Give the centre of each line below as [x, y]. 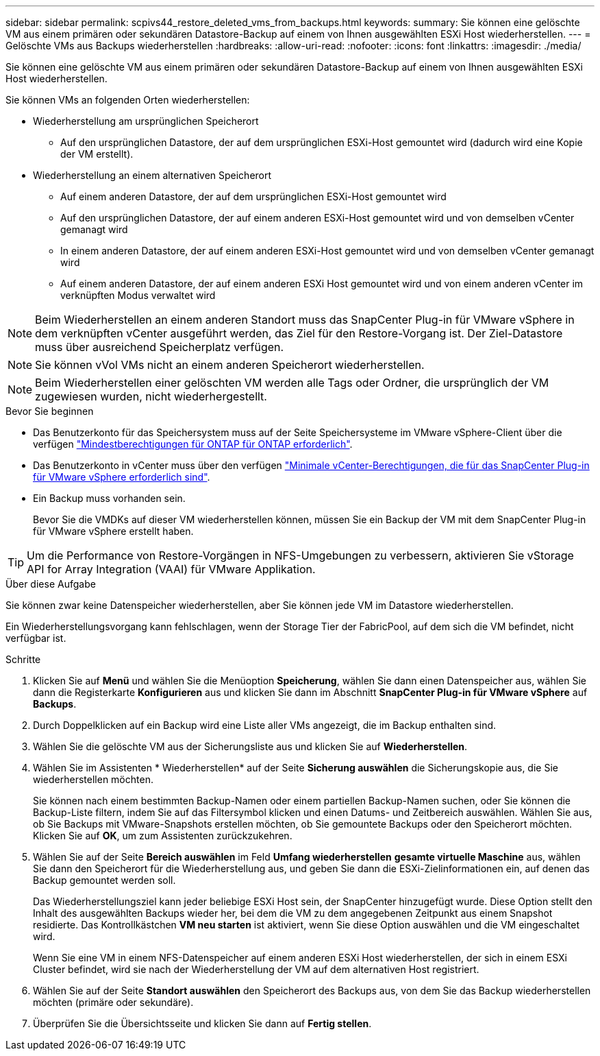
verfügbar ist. [36, 638]
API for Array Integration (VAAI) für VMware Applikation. [171, 569]
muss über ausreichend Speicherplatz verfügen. [160, 347]
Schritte [23, 659]
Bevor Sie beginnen [50, 411]
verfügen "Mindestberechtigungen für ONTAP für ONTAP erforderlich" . [193, 444]
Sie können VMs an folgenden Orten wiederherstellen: [128, 100]
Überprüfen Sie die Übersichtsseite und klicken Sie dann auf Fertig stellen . [202, 1023]
